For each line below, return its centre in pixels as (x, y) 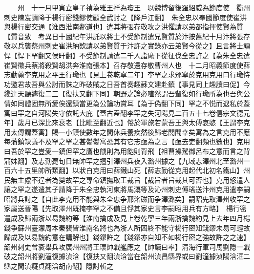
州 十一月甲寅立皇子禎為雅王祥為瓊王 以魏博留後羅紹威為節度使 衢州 (134, 7)
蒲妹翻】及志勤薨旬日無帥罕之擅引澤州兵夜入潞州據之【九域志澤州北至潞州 (124, 160)
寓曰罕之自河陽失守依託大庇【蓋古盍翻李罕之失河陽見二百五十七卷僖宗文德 (124, 113)
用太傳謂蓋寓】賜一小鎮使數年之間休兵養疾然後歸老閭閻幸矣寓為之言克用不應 (127, 132)
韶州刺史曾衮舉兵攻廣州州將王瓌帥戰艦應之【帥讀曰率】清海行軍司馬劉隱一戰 (127, 246)
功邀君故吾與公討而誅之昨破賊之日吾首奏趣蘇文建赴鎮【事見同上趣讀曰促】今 (127, 84)
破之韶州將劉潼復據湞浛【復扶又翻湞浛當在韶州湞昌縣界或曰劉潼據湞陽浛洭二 (127, 256)
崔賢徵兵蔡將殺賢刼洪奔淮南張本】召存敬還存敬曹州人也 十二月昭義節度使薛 (127, 65)
